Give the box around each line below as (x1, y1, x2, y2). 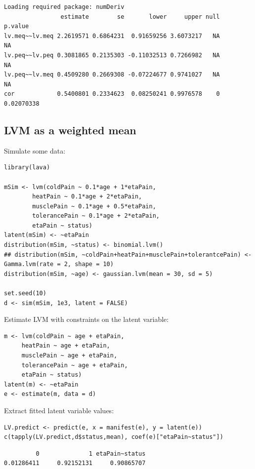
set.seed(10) (4, 290, 46, 297)
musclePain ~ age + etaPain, (21, 352, 118, 359)
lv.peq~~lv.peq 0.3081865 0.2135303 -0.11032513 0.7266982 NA (4, 51, 220, 59)
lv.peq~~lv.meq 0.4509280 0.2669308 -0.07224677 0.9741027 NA (4, 71, 220, 78)
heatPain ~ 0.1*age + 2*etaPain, (32, 193, 142, 200)
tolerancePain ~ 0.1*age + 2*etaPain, (32, 212, 160, 220)
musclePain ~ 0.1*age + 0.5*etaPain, (32, 202, 156, 210)
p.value (4, 23, 29, 30)
